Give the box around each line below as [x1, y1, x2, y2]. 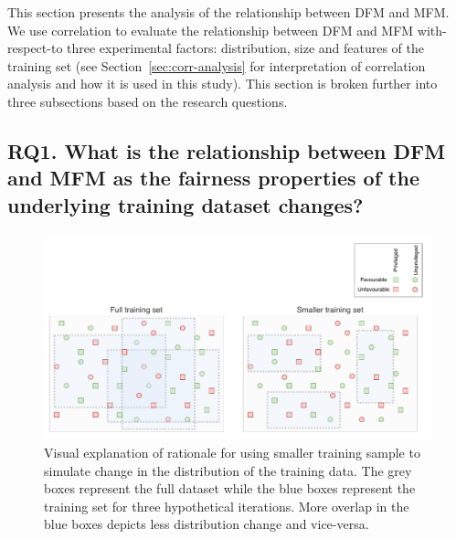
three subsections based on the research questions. [7, 91, 288, 111]
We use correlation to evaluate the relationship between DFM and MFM [7, 20, 414, 39]
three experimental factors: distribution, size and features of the [67, 38, 425, 58]
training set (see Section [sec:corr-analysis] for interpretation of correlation [7, 56, 426, 75]
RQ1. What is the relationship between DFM [7, 136, 446, 164]
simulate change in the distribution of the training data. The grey [44, 460, 412, 480]
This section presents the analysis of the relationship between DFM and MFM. [7, 3, 450, 21]
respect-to [7, 38, 63, 58]
